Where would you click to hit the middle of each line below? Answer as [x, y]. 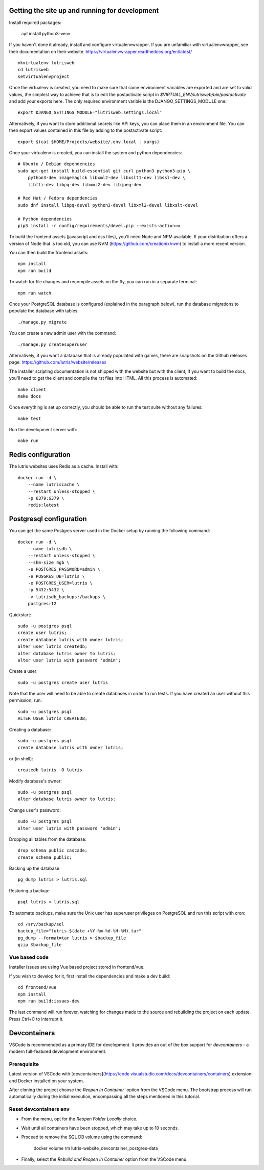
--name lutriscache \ [54, 485]
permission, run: [25, 700]
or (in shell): [21, 758]
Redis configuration [40, 455]
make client [32, 389]
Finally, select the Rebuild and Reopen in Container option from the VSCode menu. [104, 1159]
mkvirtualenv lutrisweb [46, 63]
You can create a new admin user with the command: [63, 333]
